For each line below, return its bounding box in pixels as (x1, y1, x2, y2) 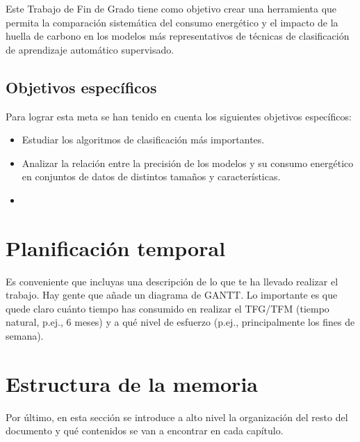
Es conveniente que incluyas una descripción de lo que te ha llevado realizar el (6, 274, 338, 288)
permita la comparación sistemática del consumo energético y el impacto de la (6, 15, 338, 29)
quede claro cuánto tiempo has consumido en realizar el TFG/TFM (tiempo (6, 301, 329, 315)
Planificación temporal (6, 233, 226, 262)
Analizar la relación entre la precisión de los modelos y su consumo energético (22, 155, 354, 170)
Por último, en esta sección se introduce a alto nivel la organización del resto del (6, 409, 348, 424)
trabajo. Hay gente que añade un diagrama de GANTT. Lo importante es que (6, 287, 338, 302)
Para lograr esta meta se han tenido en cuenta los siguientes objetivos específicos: (6, 109, 352, 123)
